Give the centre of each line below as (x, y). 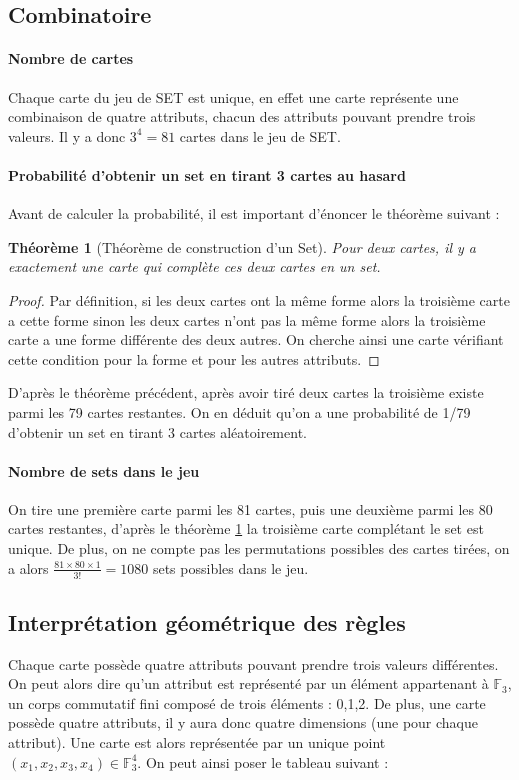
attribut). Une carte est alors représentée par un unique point (197, 742)
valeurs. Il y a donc (67, 135)
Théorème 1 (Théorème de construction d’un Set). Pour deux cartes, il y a (242, 246)
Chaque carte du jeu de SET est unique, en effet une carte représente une (233, 96)
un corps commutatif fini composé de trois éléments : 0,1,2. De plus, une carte (247, 702)
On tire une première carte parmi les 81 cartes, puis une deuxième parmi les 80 (250, 508)
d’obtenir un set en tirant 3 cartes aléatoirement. (157, 431)
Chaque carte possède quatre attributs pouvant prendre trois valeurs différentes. (253, 663)
